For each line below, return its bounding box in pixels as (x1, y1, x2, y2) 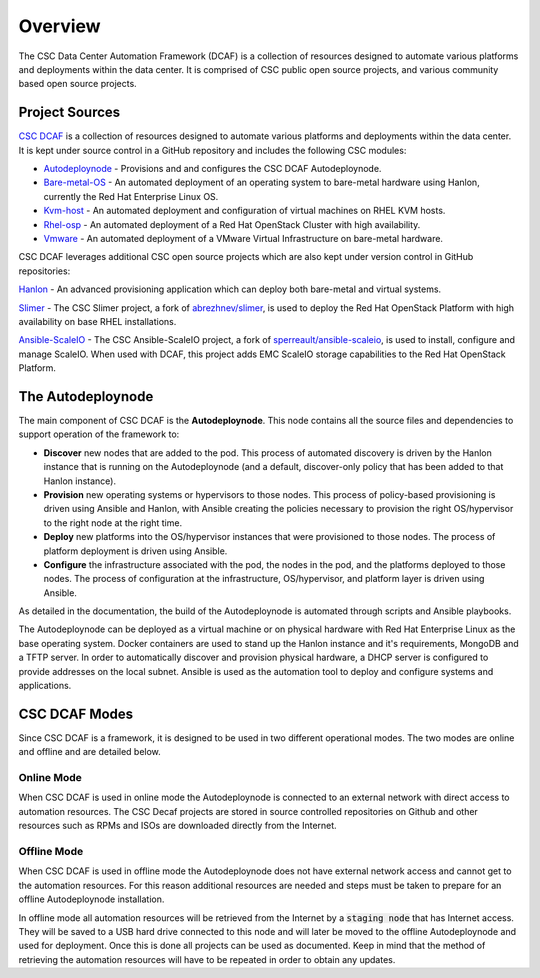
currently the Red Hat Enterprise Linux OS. (43, 190, 219, 202)
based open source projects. (18, 78, 137, 90)
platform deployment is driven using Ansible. (43, 545, 228, 557)
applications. (18, 680, 72, 692)
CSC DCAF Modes (18, 705, 134, 722)
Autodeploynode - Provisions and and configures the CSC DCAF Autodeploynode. (43, 163, 382, 175)
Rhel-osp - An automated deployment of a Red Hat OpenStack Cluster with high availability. (43, 218, 421, 230)
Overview (18, 15, 101, 37)
